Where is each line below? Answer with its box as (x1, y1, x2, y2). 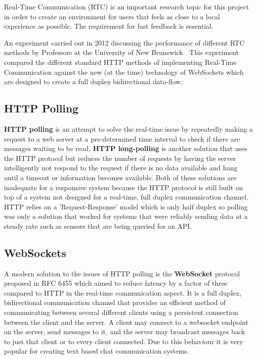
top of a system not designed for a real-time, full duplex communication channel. (4, 192, 249, 202)
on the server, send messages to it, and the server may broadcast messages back (4, 326, 245, 337)
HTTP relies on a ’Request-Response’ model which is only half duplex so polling (4, 201, 248, 211)
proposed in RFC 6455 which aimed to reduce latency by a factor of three (4, 278, 228, 288)
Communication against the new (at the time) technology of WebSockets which (4, 66, 244, 77)
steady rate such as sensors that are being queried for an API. (4, 220, 192, 231)
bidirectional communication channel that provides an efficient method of (4, 297, 226, 308)
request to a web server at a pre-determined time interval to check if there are (4, 133, 240, 144)
